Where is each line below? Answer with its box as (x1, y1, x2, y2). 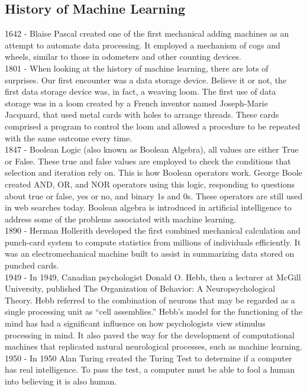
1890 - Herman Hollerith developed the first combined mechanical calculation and (5, 224, 300, 237)
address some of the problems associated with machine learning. (5, 212, 237, 225)
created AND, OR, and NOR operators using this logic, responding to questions (5, 177, 295, 190)
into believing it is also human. (5, 375, 117, 387)
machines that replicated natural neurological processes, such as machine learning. (5, 340, 303, 353)
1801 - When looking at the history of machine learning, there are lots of (5, 62, 269, 74)
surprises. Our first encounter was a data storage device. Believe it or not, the (5, 73, 287, 86)
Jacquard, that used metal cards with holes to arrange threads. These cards (5, 108, 279, 121)
